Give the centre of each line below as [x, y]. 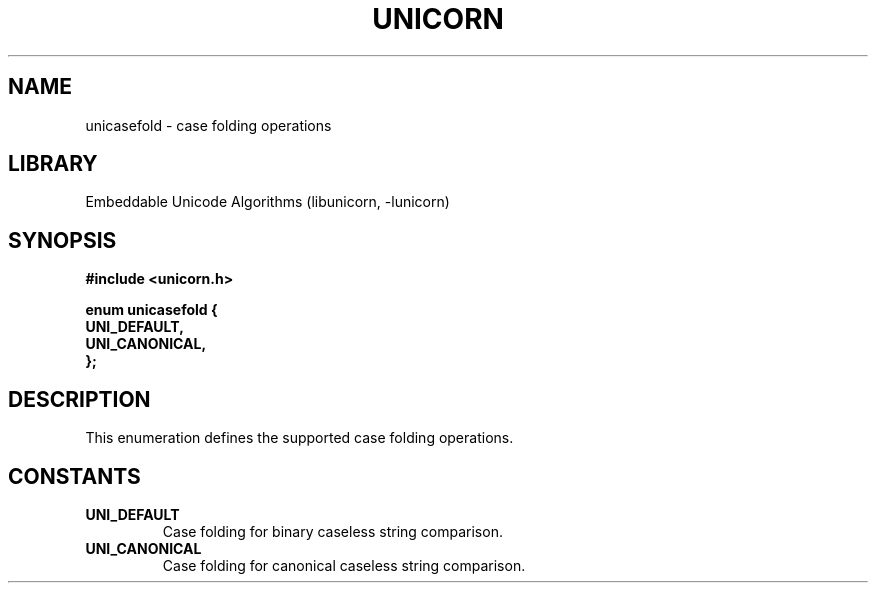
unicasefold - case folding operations [208, 125]
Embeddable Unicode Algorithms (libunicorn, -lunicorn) [267, 202]
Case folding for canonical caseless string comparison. [344, 565]
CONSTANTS [74, 476]
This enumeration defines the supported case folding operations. [299, 438]
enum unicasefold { [151, 310]
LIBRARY [53, 164]
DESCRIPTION [79, 399]
